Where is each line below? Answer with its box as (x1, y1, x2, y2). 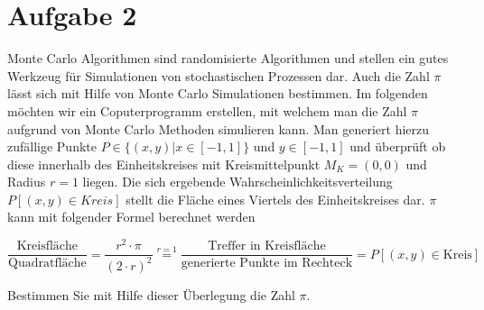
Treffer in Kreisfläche (208, 240, 326, 253)
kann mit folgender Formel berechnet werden (7, 207, 256, 226)
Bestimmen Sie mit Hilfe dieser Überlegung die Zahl (7, 285, 295, 304)
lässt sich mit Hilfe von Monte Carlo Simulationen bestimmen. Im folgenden (7, 84, 428, 103)
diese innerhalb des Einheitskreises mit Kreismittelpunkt (7, 154, 321, 173)
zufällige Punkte (7, 137, 97, 156)
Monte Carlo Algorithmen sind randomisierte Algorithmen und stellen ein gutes (7, 49, 449, 68)
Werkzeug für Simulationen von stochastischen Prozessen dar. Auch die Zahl (7, 66, 430, 85)
